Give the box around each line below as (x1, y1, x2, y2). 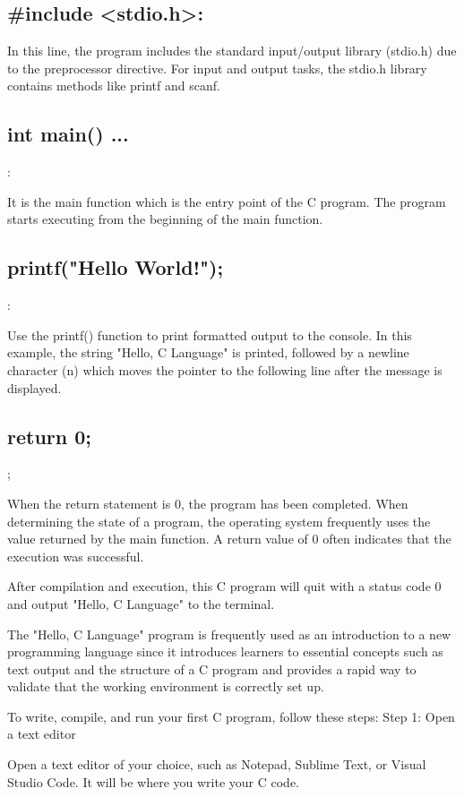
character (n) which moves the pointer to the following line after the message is (7, 360, 443, 379)
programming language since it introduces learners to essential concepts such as (7, 642, 443, 661)
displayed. (7, 378, 62, 397)
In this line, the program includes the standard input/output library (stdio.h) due (7, 41, 457, 60)
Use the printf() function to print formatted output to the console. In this (7, 325, 412, 344)
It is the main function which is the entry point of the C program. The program (7, 192, 446, 210)
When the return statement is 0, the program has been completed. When (7, 493, 408, 512)
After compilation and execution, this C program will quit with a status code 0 (7, 577, 442, 596)
